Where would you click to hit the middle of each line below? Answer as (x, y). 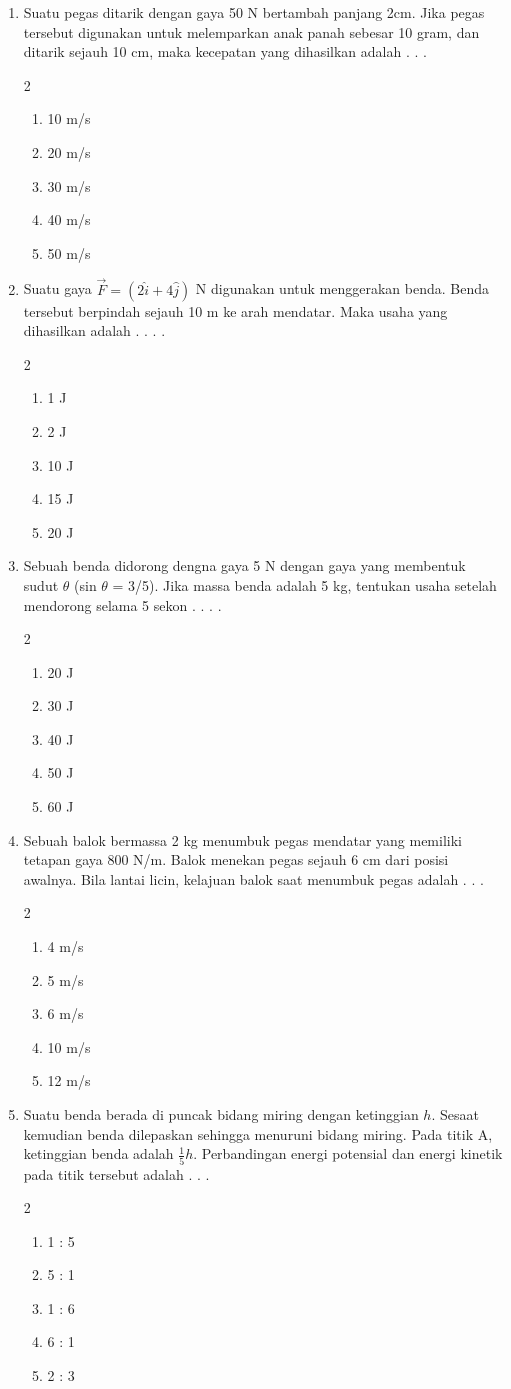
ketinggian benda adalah (98, 1153)
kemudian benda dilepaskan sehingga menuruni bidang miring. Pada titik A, (258, 1133)
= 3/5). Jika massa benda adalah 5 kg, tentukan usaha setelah (304, 584)
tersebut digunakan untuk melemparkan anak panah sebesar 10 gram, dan (251, 31)
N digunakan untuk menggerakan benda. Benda (342, 288)
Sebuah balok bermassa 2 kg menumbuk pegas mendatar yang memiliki (242, 839)
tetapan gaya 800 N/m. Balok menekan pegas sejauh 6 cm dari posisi (236, 859)
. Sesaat (455, 1114)
